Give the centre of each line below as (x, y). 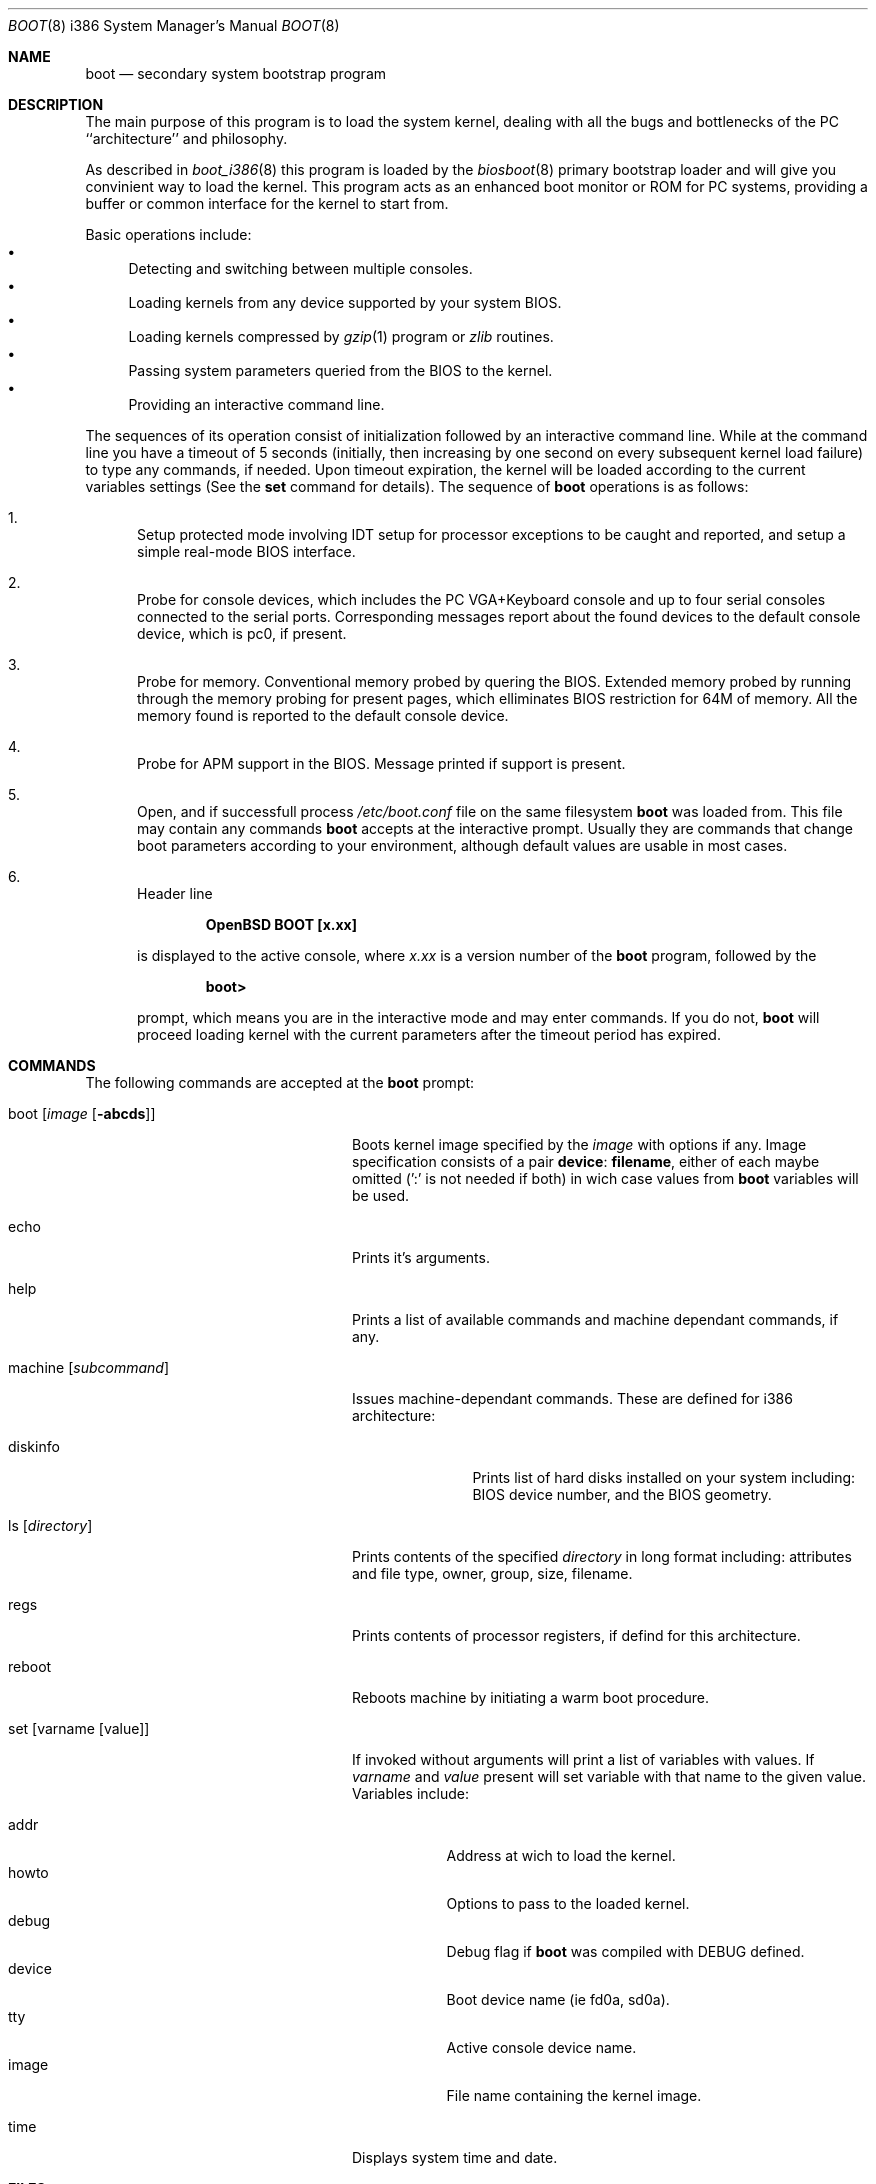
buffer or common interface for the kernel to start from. (267, 203)
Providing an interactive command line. (256, 404)
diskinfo (34, 1446)
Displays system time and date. (455, 2157)
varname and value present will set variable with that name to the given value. (609, 1776)
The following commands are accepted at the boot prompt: (280, 1082)
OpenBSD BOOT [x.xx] (281, 924)
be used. (381, 1195)
